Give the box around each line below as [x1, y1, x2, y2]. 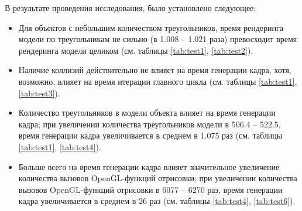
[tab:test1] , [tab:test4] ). [18, 140, 101, 153]
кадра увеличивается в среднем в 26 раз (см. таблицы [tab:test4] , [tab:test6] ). [18, 195, 296, 207]
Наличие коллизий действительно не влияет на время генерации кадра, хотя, [18, 64, 291, 76]
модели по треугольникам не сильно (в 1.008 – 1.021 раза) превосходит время [18, 33, 297, 45]
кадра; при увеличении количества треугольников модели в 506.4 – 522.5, [18, 117, 281, 130]
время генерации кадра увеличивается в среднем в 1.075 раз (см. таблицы [18, 129, 283, 141]
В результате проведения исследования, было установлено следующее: [5, 2, 256, 13]
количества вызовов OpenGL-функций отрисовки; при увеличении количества [18, 172, 297, 184]
